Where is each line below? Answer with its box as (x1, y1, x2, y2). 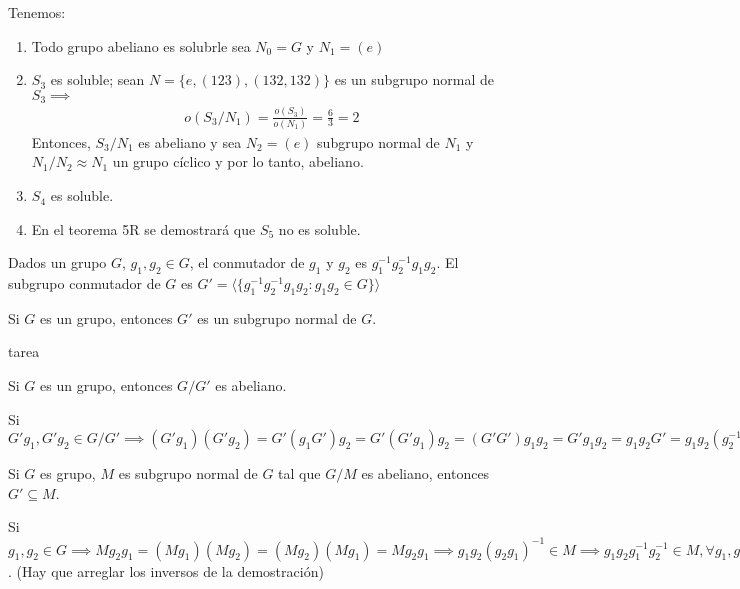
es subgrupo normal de (118, 463, 258, 484)
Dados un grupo (8, 252, 107, 273)
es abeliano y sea (138, 131, 242, 152)
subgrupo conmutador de (8, 273, 161, 294)
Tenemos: (8, 2, 66, 22)
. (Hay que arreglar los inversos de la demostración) (8, 560, 324, 581)
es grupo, (40, 463, 96, 484)
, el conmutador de (189, 252, 305, 273)
